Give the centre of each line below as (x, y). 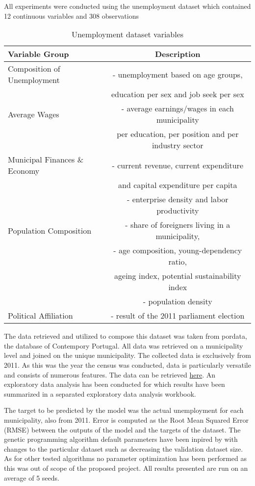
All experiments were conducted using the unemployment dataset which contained (127, 6)
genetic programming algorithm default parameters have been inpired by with (121, 439)
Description (178, 54)
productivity (178, 211)
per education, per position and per (178, 134)
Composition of (34, 69)
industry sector (178, 145)
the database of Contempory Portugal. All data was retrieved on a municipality (124, 345)
